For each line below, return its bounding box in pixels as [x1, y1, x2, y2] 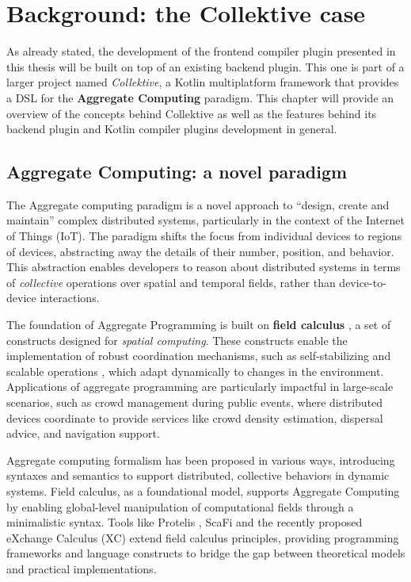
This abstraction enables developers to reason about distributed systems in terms [6, 258, 401, 275]
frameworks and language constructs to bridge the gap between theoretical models [6, 545, 405, 561]
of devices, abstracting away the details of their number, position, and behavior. [6, 243, 394, 259]
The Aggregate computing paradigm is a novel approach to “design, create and [6, 196, 390, 213]
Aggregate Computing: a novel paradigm [6, 159, 348, 184]
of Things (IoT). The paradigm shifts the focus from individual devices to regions [6, 228, 402, 244]
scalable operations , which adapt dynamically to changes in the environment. [6, 362, 384, 379]
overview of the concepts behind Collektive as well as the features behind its [6, 105, 377, 121]
